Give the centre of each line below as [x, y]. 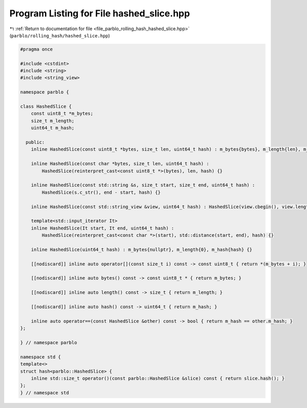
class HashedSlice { [46, 107]
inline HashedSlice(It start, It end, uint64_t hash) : [103, 228]
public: [35, 142]
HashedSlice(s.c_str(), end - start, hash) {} [101, 192]
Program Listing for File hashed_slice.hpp [100, 13]
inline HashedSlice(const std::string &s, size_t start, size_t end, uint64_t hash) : [143, 185]
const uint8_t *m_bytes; [62, 114]
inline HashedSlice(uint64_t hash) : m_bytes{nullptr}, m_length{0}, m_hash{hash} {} [142, 250]
